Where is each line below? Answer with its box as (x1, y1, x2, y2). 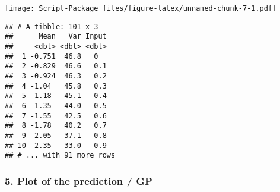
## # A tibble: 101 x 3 (5, 22, 98, 31)
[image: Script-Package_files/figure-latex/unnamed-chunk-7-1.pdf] (5, 4, 277, 12)
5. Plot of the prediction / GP (5, 173, 152, 188)
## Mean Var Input (5, 32, 107, 41)
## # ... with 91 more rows (5, 151, 116, 160)
